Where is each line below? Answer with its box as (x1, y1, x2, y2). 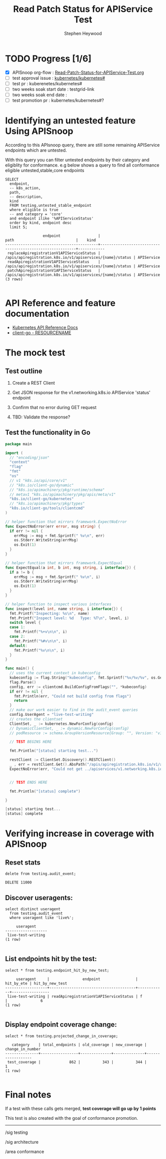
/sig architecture (5, 1139, 39, 1145)
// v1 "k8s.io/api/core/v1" (9, 478, 68, 483)
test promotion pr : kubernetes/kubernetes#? (12, 98, 104, 103)
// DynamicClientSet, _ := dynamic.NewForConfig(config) (9, 726, 129, 731)
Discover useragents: (5, 893, 73, 902)
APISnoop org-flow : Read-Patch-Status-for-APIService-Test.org (12, 69, 144, 75)
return (14, 698, 28, 703)
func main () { (5, 666, 35, 671)
